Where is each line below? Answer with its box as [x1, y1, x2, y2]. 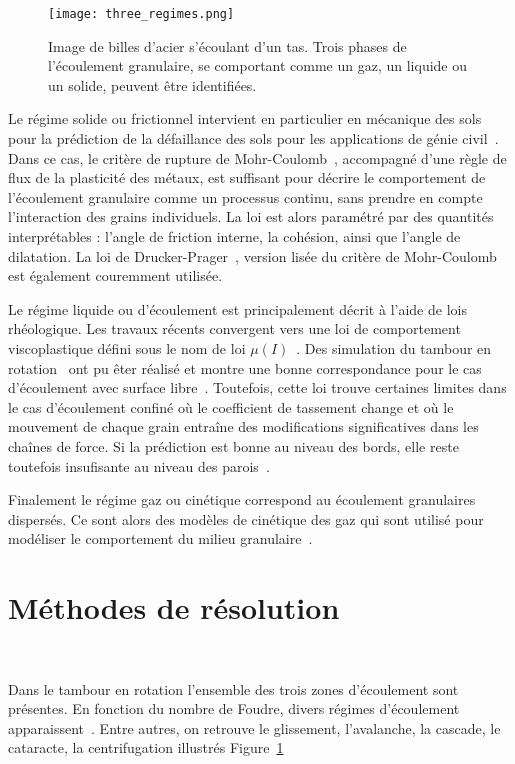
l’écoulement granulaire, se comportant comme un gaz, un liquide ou [48, 55, 468, 76]
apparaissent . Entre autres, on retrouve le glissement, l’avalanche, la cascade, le [8, 717, 501, 738]
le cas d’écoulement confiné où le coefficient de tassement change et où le [8, 396, 454, 417]
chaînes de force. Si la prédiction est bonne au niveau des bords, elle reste [8, 435, 459, 456]
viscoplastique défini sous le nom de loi [8, 337, 246, 358]
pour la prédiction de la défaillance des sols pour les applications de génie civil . [8, 128, 499, 149]
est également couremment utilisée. [8, 265, 223, 286]
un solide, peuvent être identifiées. [48, 74, 257, 95]
